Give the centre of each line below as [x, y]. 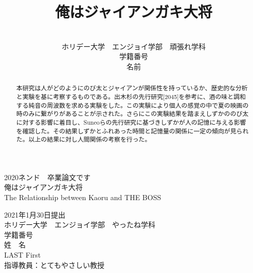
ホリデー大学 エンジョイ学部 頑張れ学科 [134, 46]
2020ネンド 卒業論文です [47, 177]
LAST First [23, 255]
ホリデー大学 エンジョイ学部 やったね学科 [80, 225]
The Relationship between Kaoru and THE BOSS [83, 197]
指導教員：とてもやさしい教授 [54, 265]
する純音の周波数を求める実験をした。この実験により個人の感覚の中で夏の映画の [132, 105]
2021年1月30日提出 [35, 214]
